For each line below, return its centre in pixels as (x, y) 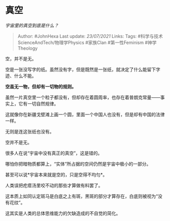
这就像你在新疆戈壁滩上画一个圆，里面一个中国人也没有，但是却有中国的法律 (85, 114)
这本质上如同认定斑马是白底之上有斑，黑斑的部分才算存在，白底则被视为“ (82, 196)
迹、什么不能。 (21, 76)
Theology (28, 48)
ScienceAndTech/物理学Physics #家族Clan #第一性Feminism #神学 (87, 42)
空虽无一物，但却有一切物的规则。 (41, 86)
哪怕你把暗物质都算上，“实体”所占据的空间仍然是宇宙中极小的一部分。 (78, 164)
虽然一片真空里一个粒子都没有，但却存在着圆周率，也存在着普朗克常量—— (83, 97)
